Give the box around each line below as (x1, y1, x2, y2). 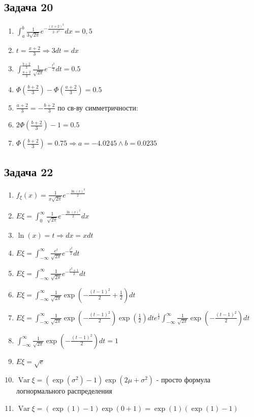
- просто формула (156, 374, 211, 385)
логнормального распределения (16, 385, 112, 396)
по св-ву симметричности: (57, 102, 138, 113)
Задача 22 (4, 163, 53, 179)
